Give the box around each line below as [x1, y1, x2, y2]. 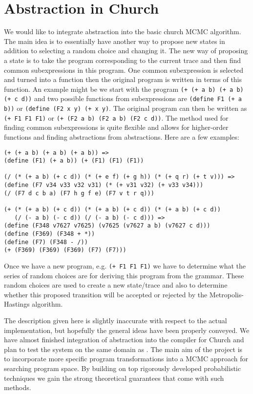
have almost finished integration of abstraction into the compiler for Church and [4, 334, 244, 345]
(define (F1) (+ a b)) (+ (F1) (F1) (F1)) [4, 157, 144, 165]
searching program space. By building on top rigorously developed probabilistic [4, 363, 241, 373]
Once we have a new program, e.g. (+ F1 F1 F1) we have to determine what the [4, 261, 246, 271]
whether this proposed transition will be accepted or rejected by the [4, 289, 208, 299]
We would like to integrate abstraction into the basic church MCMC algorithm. [4, 26, 241, 37]
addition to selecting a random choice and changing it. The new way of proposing [4, 45, 248, 56]
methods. [4, 382, 31, 393]
